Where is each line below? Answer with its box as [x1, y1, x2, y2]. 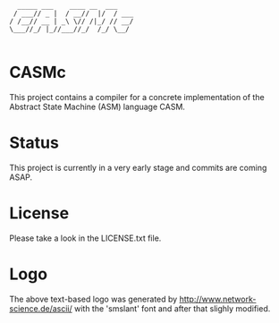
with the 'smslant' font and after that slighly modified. [74, 302, 271, 314]
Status [9, 132, 60, 153]
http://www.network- [179, 293, 257, 304]
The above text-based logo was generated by [9, 293, 178, 304]
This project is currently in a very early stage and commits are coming [9, 162, 267, 173]
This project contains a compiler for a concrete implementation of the [9, 91, 266, 102]
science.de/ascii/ [9, 302, 73, 314]
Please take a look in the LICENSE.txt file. [9, 233, 162, 243]
